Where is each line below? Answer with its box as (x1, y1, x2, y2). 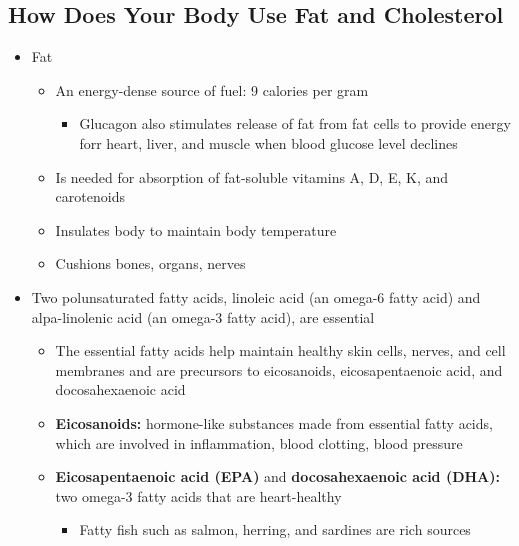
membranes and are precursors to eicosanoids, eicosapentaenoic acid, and (55, 359, 503, 380)
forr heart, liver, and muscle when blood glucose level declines (79, 132, 458, 153)
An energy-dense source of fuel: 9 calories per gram (55, 79, 369, 100)
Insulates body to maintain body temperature (55, 219, 337, 240)
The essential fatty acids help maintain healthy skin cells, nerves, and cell (55, 340, 506, 361)
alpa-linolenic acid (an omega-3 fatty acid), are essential (31, 306, 375, 327)
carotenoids (55, 186, 125, 207)
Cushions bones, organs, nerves (55, 253, 246, 274)
